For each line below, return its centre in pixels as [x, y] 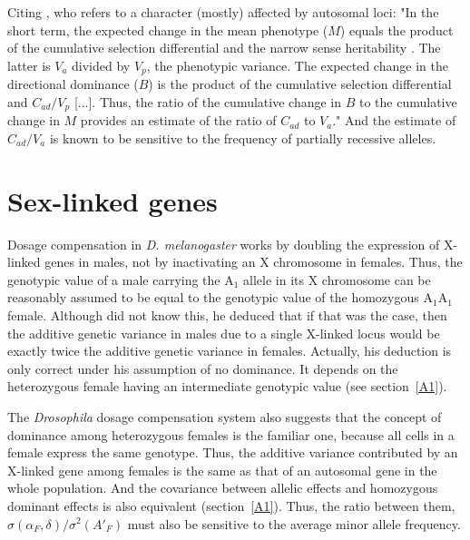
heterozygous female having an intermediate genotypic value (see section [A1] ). [227, 386]
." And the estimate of [394, 120]
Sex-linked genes [113, 200]
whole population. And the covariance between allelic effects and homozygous [223, 488]
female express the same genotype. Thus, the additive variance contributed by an [233, 452]
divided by [101, 65]
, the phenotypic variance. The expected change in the [297, 65]
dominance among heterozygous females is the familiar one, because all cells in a [231, 434]
